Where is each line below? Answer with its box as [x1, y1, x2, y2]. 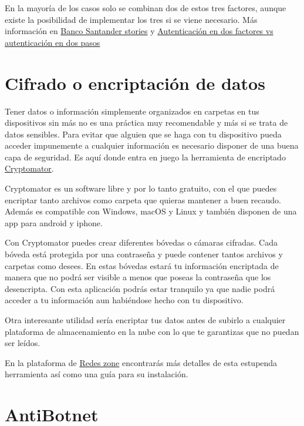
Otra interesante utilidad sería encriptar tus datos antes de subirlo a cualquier [5, 314, 286, 326]
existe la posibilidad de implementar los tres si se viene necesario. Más [5, 13, 258, 25]
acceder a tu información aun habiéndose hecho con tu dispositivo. [5, 294, 244, 306]
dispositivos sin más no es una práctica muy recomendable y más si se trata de [5, 116, 288, 129]
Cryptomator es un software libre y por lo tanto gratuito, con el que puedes [5, 182, 277, 194]
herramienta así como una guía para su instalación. [5, 368, 188, 380]
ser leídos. [5, 337, 40, 349]
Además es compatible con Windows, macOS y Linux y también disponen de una [5, 205, 297, 217]
